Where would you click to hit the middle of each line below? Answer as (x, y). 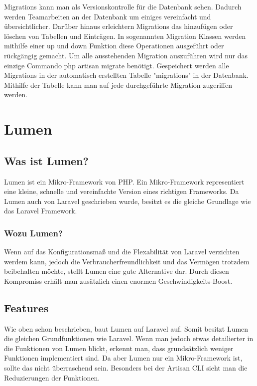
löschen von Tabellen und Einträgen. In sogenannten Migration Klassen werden (125, 36)
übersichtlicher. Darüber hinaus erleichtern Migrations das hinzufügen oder (119, 26)
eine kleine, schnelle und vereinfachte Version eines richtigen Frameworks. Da (122, 191)
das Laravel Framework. (41, 211)
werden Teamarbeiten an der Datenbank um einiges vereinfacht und (108, 16)
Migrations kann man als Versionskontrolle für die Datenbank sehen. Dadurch (123, 6)
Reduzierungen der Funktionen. (52, 377)
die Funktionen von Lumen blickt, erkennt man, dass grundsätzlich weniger (119, 348)
